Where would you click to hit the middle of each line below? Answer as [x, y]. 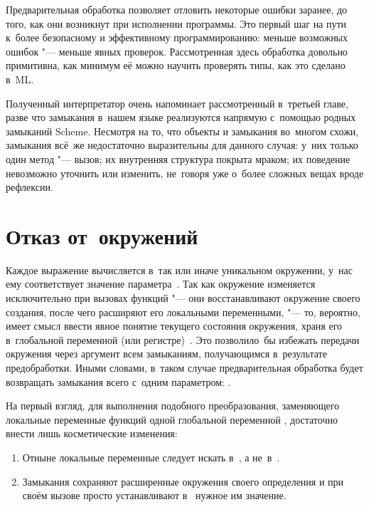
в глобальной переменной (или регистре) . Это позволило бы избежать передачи [183, 339]
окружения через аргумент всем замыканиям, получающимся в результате [166, 354]
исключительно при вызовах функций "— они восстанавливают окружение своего [183, 298]
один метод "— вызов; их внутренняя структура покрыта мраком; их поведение [178, 158]
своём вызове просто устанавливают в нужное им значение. [154, 495]
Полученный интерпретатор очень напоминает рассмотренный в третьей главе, [177, 103]
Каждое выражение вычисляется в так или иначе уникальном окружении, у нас [179, 270]
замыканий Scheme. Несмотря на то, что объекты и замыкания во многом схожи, [182, 131]
